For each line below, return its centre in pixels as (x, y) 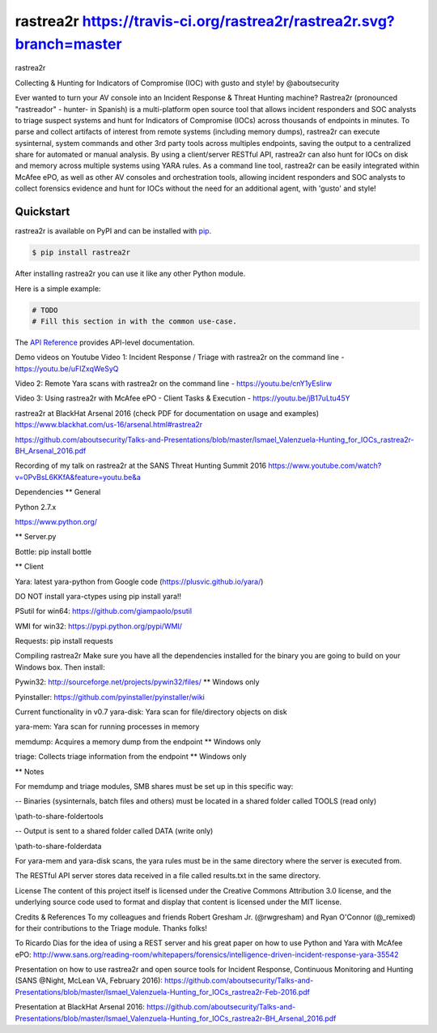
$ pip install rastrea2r (81, 253)
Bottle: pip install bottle (53, 551)
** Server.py (36, 537)
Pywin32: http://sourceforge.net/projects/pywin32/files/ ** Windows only (137, 682)
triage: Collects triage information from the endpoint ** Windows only (131, 757)
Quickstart (42, 212)
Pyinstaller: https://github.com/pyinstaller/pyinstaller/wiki (110, 697)
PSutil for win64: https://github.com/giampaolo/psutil (104, 611)
